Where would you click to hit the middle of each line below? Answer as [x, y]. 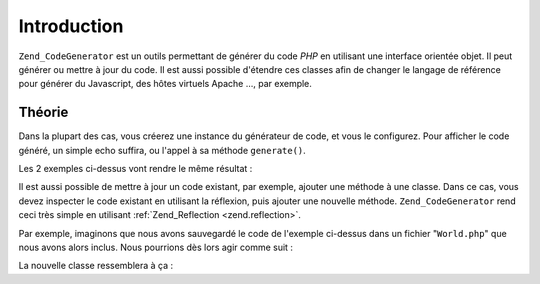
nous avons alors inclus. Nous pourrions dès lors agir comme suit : [156, 247]
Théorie [43, 112]
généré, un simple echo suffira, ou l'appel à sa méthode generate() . [162, 150]
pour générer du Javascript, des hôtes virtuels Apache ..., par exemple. [165, 84]
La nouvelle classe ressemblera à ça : [96, 266]
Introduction [71, 26]
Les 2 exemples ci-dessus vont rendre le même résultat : [135, 169]
